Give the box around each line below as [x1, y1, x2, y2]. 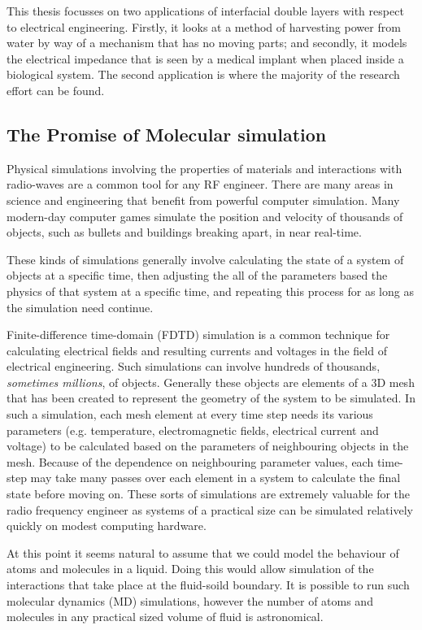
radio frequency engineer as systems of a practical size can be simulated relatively [7, 501, 413, 518]
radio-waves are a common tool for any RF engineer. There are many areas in [7, 176, 394, 193]
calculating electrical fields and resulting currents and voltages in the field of [7, 341, 387, 358]
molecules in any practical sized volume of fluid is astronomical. [7, 608, 324, 625]
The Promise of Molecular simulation [7, 121, 327, 146]
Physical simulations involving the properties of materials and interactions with [7, 159, 402, 176]
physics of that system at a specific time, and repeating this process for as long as [7, 282, 414, 299]
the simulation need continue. [7, 298, 154, 315]
